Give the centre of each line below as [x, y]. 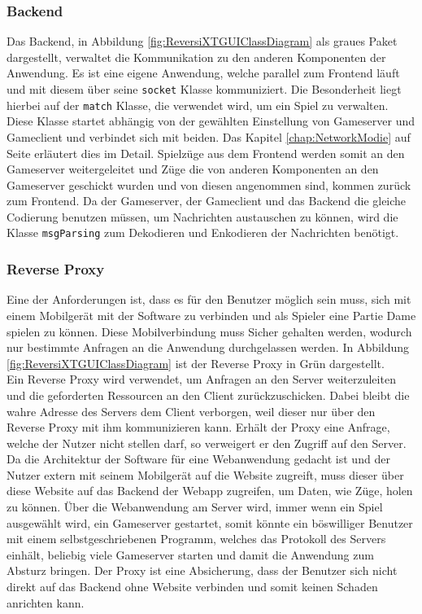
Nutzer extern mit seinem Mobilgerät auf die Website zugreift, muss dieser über [205, 474]
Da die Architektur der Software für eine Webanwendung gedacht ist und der [198, 459]
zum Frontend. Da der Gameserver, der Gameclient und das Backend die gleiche [207, 201]
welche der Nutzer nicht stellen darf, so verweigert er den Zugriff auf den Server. [207, 443]
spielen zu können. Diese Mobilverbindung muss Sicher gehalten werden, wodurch [209, 331]
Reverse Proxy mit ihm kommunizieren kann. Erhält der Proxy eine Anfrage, [198, 427]
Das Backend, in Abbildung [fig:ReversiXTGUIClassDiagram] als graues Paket [202, 41]
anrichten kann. [46, 602]
